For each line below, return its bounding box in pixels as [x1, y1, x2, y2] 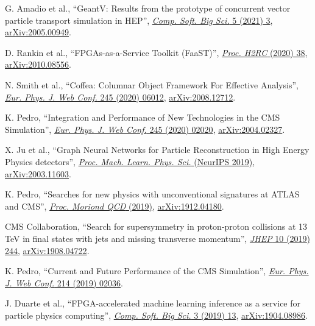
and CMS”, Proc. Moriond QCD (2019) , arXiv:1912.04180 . [5, 199, 224, 212]
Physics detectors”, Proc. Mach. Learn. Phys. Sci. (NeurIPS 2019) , [5, 155, 255, 168]
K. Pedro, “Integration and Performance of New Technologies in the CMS [5, 111, 280, 124]
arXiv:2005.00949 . [5, 26, 71, 38]
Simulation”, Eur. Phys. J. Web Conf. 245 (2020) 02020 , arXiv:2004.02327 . [5, 122, 285, 135]
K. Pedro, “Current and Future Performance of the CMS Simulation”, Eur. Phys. [5, 264, 309, 277]
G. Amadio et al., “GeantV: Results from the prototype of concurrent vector [5, 2, 291, 14]
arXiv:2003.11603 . [5, 167, 71, 180]
